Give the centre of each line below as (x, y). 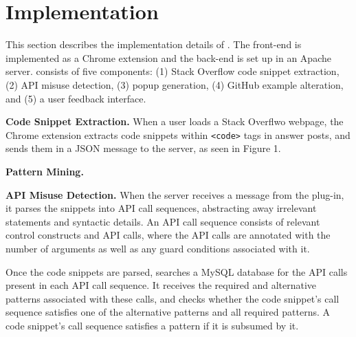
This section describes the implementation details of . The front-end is (154, 44)
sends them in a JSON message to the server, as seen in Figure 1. (143, 148)
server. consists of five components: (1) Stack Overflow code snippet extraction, (173, 71)
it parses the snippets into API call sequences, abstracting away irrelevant (161, 208)
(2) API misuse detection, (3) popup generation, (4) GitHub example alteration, (175, 84)
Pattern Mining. (45, 171)
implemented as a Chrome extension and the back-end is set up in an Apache (168, 57)
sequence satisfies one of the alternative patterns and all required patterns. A (168, 312)
